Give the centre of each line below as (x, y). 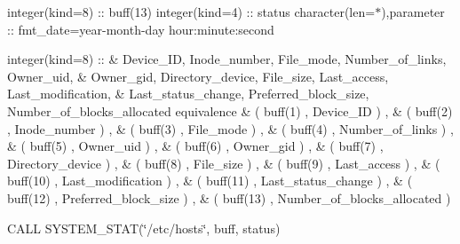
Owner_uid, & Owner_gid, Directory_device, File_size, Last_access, (198, 76)
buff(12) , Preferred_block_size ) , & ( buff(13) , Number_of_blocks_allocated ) (229, 197)
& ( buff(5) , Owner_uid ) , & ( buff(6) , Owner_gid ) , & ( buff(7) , (195, 146)
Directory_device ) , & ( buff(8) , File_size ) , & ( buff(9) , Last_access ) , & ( (224, 163)
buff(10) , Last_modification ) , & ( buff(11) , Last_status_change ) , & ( (210, 181)
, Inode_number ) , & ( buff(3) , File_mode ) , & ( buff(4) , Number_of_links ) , (230, 128)
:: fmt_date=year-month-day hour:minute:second (141, 29)
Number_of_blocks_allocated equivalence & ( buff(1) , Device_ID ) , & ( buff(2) (230, 110)
